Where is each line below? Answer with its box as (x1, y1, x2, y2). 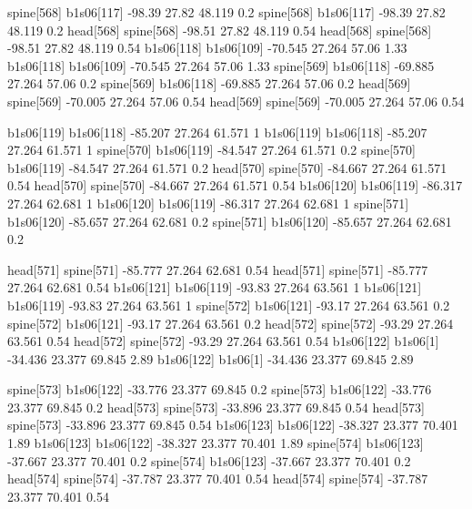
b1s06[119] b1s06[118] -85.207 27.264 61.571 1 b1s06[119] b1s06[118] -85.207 (7, 122, 427, 141)
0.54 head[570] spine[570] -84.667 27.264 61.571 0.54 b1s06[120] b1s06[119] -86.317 (7, 176, 463, 195)
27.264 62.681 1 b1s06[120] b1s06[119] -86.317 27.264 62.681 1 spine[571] (7, 193, 409, 212)
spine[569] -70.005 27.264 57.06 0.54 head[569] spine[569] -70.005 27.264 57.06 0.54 (7, 91, 465, 110)
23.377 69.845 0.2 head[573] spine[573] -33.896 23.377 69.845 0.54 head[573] (7, 397, 425, 416)
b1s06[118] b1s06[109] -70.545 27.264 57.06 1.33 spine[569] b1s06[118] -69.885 (7, 56, 435, 75)
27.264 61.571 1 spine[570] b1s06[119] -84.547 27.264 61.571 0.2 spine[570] (7, 140, 417, 159)
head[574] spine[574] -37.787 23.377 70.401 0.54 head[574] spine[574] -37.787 (7, 469, 428, 488)
